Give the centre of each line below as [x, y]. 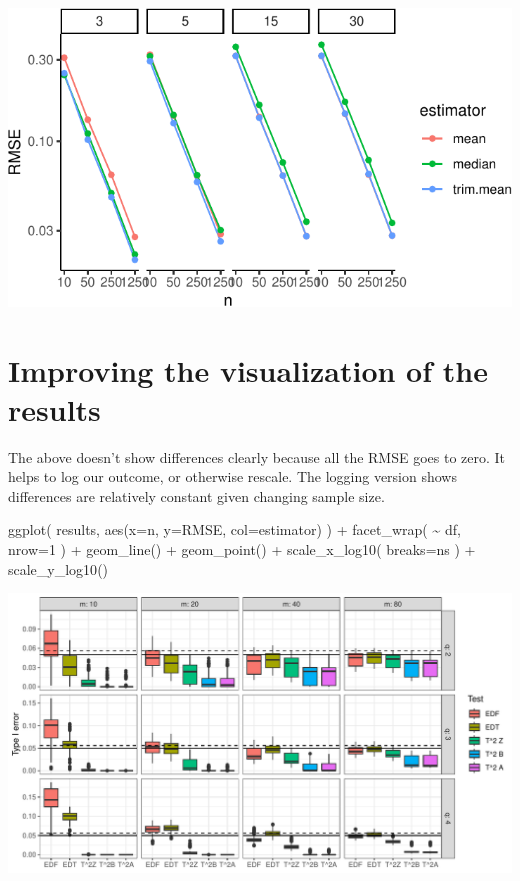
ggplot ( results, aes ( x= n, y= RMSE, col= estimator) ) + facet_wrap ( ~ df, [234, 529]
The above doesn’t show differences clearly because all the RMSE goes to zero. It [257, 456]
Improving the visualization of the [248, 369]
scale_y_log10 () [58, 568]
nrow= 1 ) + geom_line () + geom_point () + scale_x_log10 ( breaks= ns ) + [242, 549]
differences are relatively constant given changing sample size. [196, 495]
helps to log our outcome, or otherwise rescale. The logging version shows [232, 476]
